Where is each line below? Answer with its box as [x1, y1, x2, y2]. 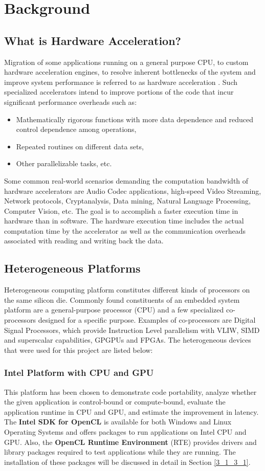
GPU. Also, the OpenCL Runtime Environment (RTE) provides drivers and [4, 436, 257, 447]
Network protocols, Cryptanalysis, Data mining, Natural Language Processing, [4, 195, 251, 206]
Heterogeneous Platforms [4, 260, 141, 276]
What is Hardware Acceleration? [4, 32, 181, 48]
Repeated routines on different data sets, [16, 141, 144, 151]
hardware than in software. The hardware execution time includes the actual [4, 215, 244, 226]
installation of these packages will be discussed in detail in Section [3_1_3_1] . [4, 456, 251, 467]
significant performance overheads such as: [4, 96, 137, 107]
